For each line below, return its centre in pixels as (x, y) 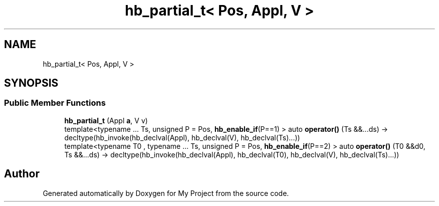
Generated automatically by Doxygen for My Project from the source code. (166, 193)
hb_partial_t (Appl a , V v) (106, 120)
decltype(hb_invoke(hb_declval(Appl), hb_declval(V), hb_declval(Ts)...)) (182, 137)
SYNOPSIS (31, 83)
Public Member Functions (55, 103)
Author (22, 174)
